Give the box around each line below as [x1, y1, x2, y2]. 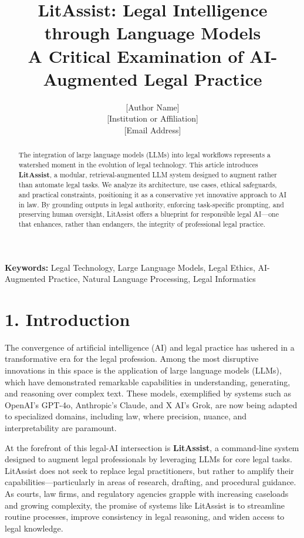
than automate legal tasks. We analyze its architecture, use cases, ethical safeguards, [18, 180, 277, 190]
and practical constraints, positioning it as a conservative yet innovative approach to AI [18, 189, 287, 199]
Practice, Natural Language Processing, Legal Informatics [48, 273, 256, 285]
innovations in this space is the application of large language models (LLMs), [5, 364, 282, 376]
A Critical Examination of [28, 43, 244, 68]
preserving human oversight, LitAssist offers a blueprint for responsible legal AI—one [18, 209, 279, 219]
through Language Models [44, 21, 261, 45]
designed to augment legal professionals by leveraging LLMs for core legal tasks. [5, 453, 292, 465]
